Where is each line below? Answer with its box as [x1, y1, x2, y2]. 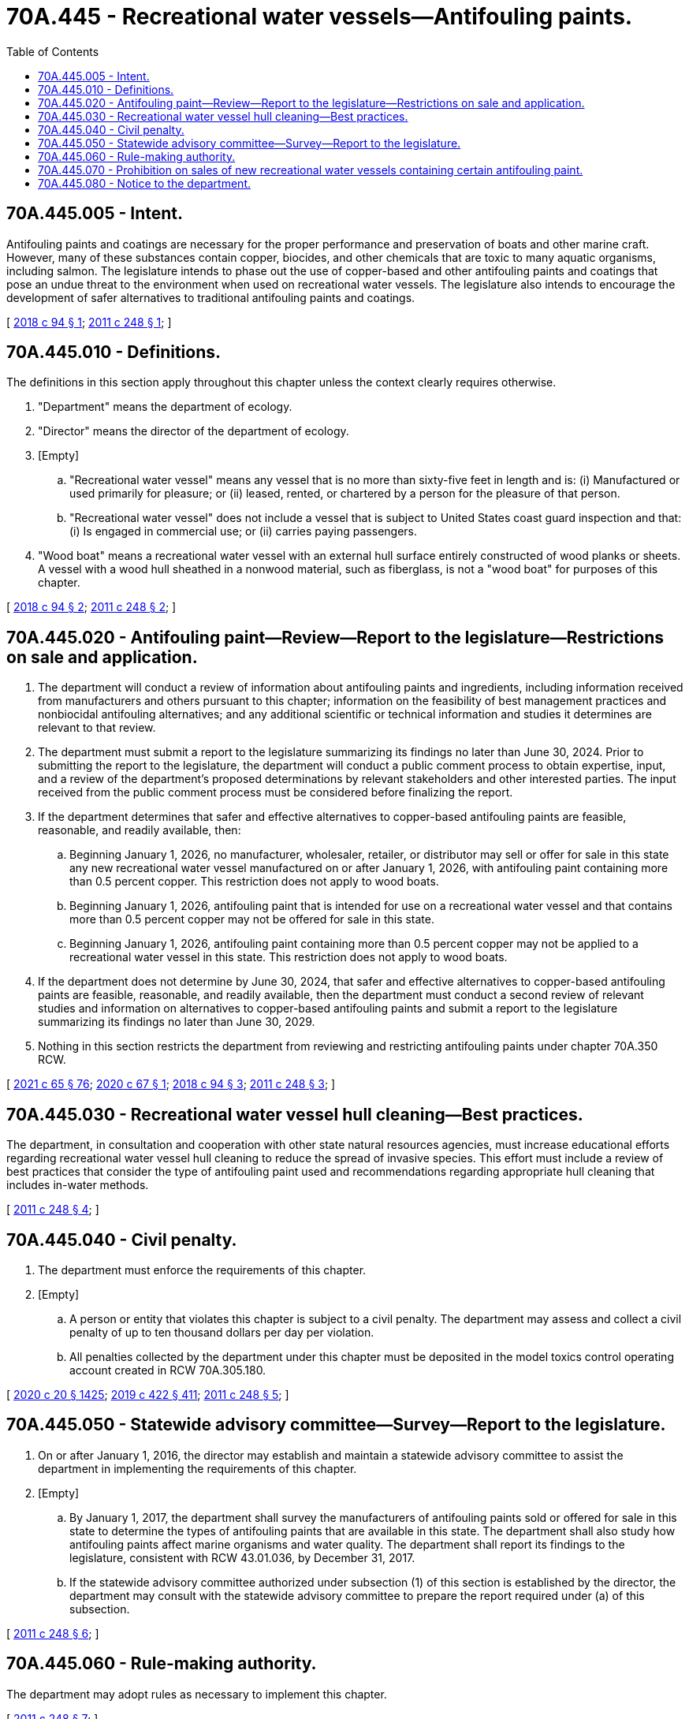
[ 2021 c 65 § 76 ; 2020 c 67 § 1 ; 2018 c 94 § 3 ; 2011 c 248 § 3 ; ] [6, 1077, 336, 1091]
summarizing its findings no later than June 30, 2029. [38, 1015, 315, 1029]
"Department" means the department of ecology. [38, 400, 292, 414]
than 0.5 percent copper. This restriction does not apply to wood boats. [69, 874, 439, 889]
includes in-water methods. [6, 1178, 149, 1192]
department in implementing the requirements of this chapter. [38, 1461, 357, 1475]
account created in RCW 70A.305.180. [69, 1363, 266, 1377]
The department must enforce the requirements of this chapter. [38, 1262, 367, 1277]
